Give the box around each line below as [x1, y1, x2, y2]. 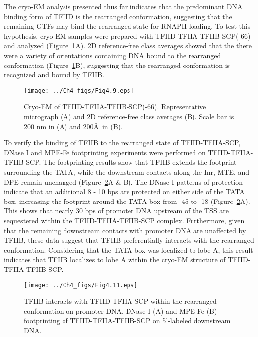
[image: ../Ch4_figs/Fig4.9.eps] [24, 87, 134, 94]
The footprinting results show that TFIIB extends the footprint [43, 157, 237, 167]
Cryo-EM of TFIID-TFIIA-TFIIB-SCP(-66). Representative [24, 101, 206, 112]
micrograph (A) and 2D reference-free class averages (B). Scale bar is [24, 111, 234, 121]
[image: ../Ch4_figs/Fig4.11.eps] [24, 281, 138, 289]
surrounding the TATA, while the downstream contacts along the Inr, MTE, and [4, 166, 250, 177]
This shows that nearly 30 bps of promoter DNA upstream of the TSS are [4, 205, 229, 216]
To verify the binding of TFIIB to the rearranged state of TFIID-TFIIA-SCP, [4, 137, 241, 148]
